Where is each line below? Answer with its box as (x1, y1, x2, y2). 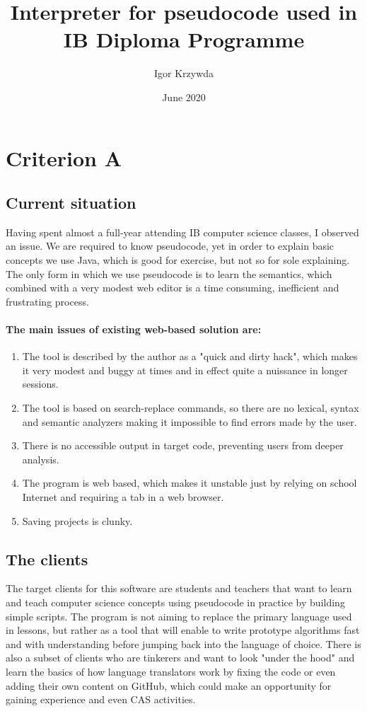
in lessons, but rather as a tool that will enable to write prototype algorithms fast (6, 623, 360, 637)
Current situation (6, 192, 136, 214)
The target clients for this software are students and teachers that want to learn (6, 581, 352, 596)
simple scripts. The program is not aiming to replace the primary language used (6, 608, 352, 623)
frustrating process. (6, 294, 89, 308)
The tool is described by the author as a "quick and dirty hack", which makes (22, 349, 358, 364)
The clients (6, 548, 88, 570)
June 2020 (162, 89, 206, 104)
